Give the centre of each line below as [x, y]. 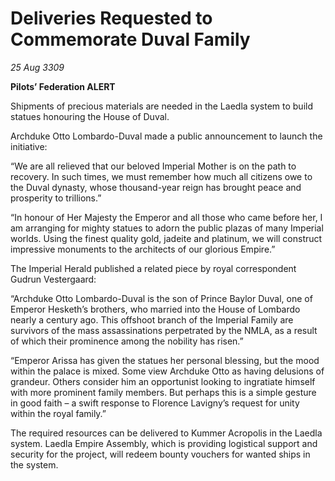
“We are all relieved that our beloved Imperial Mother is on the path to [153, 166]
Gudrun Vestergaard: [53, 279]
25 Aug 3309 [37, 67]
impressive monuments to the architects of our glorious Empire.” [143, 249]
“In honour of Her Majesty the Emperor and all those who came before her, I [166, 217]
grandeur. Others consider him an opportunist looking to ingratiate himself [163, 381]
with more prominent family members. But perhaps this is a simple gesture [163, 392]
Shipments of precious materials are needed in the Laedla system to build [162, 106]
